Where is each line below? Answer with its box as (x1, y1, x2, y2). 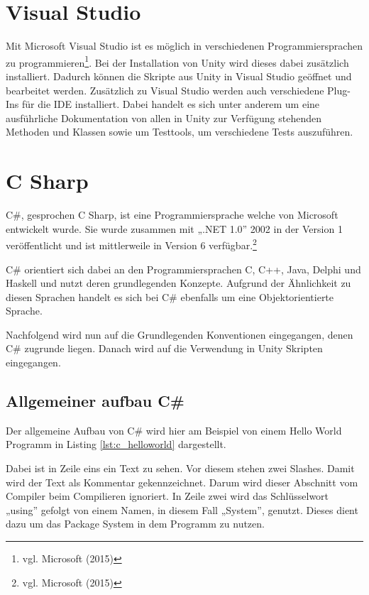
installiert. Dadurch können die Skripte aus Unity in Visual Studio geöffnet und (6, 68, 352, 83)
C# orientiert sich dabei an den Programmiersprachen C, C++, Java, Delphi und (6, 261, 361, 276)
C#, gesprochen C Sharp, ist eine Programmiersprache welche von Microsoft (6, 207, 338, 222)
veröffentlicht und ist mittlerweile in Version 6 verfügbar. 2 (6, 236, 257, 252)
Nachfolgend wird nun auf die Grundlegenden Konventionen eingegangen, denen (6, 327, 353, 342)
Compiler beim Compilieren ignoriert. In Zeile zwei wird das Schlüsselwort (6, 488, 329, 503)
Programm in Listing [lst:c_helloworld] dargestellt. (6, 437, 226, 452)
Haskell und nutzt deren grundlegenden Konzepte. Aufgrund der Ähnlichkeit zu (6, 275, 351, 290)
